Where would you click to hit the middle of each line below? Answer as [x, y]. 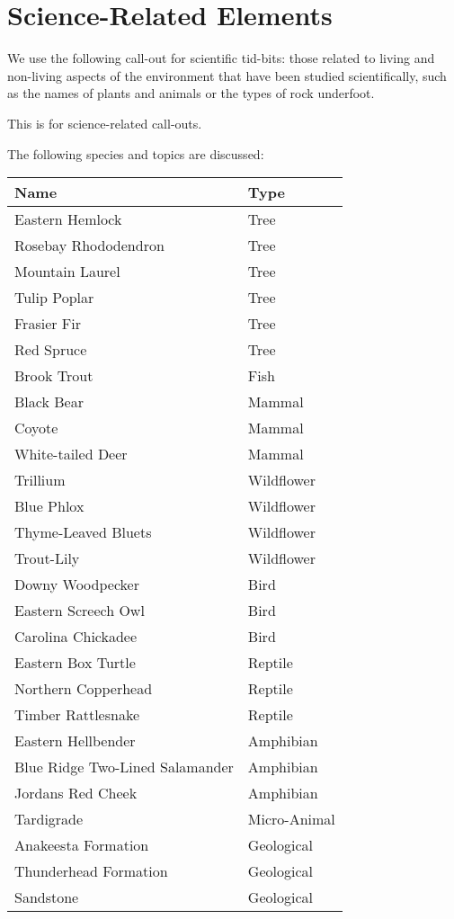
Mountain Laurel [67, 272]
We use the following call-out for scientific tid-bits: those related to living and [221, 58]
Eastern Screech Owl [80, 611]
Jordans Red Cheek [76, 793]
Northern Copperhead [84, 689]
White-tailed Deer [71, 454]
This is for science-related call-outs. [105, 123]
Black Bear [49, 402]
